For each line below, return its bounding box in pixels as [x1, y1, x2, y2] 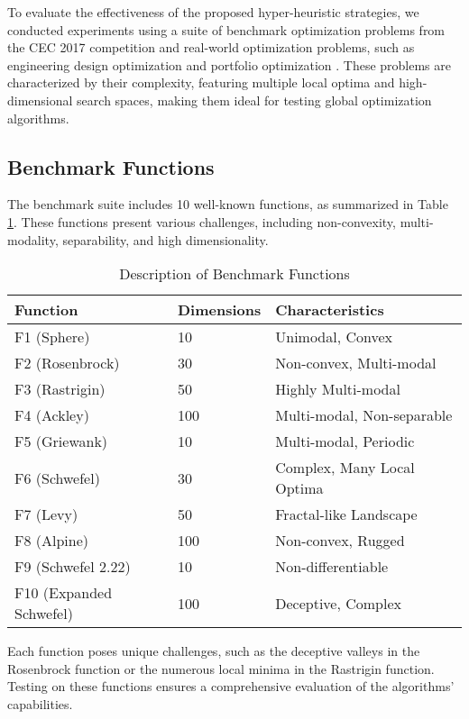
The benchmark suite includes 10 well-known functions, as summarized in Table [7, 195, 448, 214]
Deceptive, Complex [275, 592, 402, 614]
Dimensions [177, 299, 262, 321]
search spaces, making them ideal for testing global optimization [77, 90, 432, 109]
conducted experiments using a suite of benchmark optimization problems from [7, 20, 446, 39]
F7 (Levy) [14, 504, 78, 525]
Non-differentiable [275, 556, 389, 578]
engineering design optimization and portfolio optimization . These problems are [7, 55, 451, 74]
